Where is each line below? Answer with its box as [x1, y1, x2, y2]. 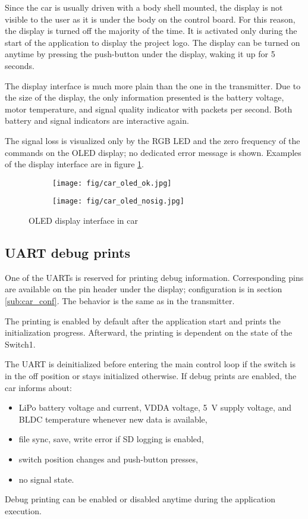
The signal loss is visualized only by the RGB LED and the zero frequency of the [5, 134, 300, 146]
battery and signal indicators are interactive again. [5, 114, 189, 127]
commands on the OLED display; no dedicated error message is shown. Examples [5, 146, 301, 158]
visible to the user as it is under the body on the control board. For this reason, [5, 12, 296, 25]
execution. [5, 504, 42, 517]
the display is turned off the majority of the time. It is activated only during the [5, 24, 297, 37]
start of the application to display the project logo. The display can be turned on [5, 36, 300, 48]
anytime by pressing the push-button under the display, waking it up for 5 [5, 48, 275, 60]
